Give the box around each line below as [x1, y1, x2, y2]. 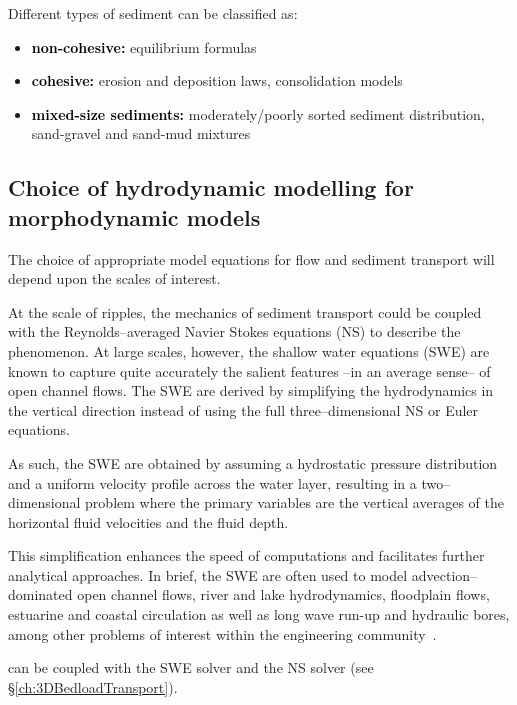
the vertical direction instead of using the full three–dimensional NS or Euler [8, 399, 479, 420]
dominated [8, 584, 73, 605]
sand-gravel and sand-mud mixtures [31, 123, 251, 144]
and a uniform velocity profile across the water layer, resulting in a [8, 472, 417, 493]
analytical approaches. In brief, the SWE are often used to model [8, 564, 408, 585]
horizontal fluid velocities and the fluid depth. [8, 511, 289, 532]
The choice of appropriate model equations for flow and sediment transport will [8, 248, 495, 269]
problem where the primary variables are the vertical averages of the [85, 492, 504, 513]
